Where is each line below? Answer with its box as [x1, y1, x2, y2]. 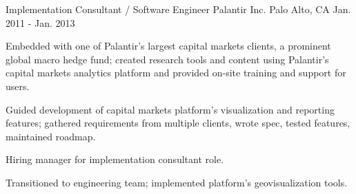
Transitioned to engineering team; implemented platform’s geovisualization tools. [6, 175, 348, 189]
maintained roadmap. [6, 129, 96, 143]
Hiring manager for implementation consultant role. [6, 152, 224, 166]
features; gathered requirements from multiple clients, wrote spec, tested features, [6, 116, 350, 130]
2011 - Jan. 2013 [6, 15, 75, 30]
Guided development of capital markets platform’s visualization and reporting [6, 102, 335, 116]
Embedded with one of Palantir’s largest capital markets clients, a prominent [6, 39, 331, 53]
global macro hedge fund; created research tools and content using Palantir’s [6, 52, 329, 66]
